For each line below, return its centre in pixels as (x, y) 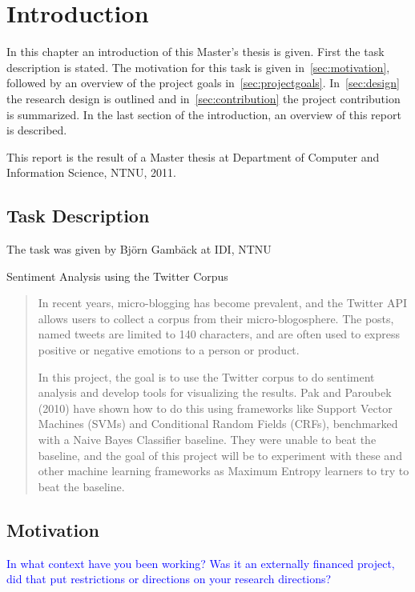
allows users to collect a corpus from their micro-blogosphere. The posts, (216, 318)
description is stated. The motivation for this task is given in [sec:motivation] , (198, 67)
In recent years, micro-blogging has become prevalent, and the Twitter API (222, 303)
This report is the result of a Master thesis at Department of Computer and (193, 156)
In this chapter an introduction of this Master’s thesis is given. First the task (195, 52)
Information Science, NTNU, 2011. (91, 172)
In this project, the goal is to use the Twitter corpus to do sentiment (206, 376)
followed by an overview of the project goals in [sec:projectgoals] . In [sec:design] (203, 83)
